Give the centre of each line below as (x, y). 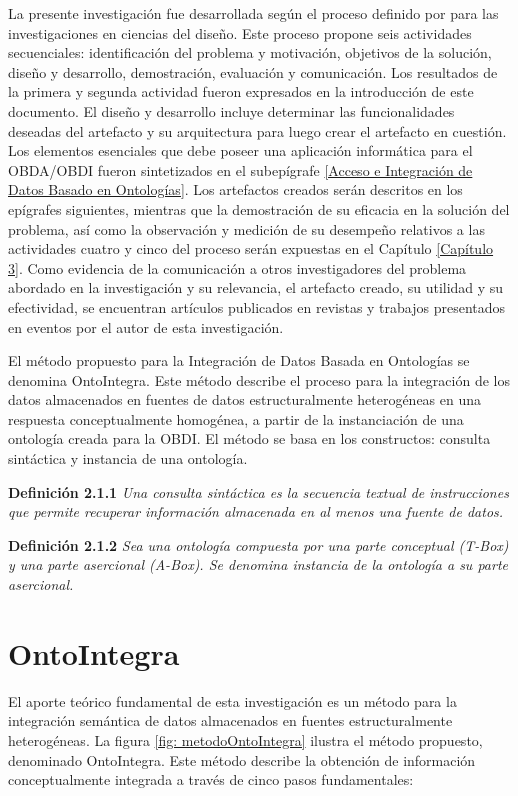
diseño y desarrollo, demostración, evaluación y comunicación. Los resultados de (253, 71)
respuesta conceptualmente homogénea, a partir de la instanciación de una (236, 418)
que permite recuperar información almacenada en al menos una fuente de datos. (256, 511)
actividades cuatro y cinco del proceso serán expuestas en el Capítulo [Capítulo (251, 248)
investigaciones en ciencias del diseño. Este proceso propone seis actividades (240, 32)
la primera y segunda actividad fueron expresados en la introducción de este (241, 91)
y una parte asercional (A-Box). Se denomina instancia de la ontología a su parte (258, 564)
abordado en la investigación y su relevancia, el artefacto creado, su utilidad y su (256, 287)
